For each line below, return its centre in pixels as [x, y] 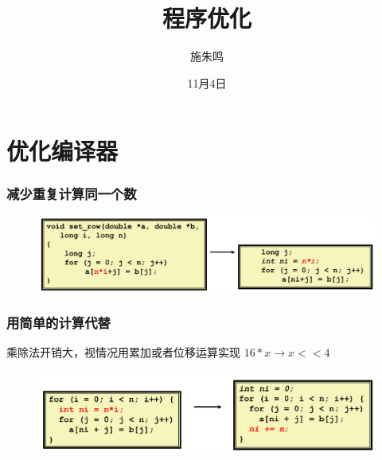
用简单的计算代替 [58, 323]
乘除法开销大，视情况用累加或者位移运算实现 [123, 352]
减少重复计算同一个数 [72, 194]
